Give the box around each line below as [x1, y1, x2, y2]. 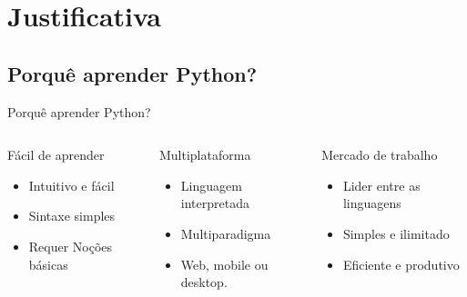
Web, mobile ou [180, 254, 269, 273]
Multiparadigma [180, 223, 271, 243]
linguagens [342, 193, 401, 213]
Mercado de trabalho [321, 145, 438, 164]
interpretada [180, 193, 249, 213]
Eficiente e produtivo [342, 254, 460, 273]
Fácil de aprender [7, 145, 105, 164]
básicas [28, 254, 68, 273]
